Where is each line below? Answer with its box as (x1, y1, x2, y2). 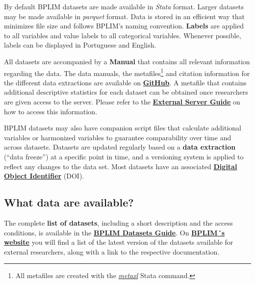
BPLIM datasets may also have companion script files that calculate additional (4, 123, 241, 133)
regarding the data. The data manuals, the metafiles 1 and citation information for (4, 66, 250, 78)
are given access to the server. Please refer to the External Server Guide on (4, 97, 240, 106)
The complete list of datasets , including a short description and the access (4, 217, 233, 228)
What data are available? (4, 195, 134, 210)
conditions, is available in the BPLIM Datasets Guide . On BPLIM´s (4, 227, 225, 237)
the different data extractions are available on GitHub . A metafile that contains (4, 77, 247, 87)
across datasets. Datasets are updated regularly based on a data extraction (4, 142, 236, 152)
